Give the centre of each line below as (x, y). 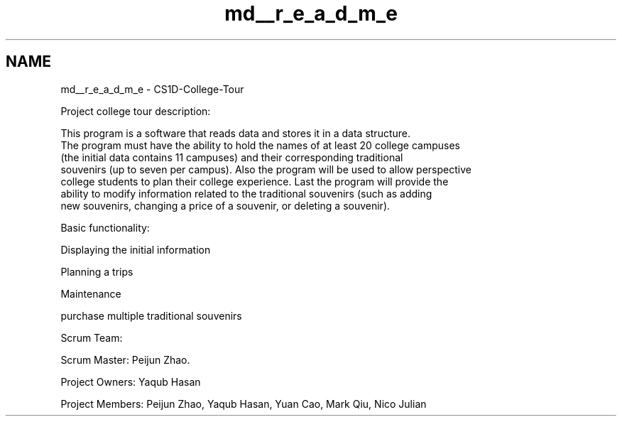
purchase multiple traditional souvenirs (151, 315)
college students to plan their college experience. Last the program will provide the (255, 181)
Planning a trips (97, 271)
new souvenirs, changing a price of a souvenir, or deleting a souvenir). (225, 205)
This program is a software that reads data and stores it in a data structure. (236, 133)
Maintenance (91, 293)
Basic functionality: (105, 227)
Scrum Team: (92, 337)
